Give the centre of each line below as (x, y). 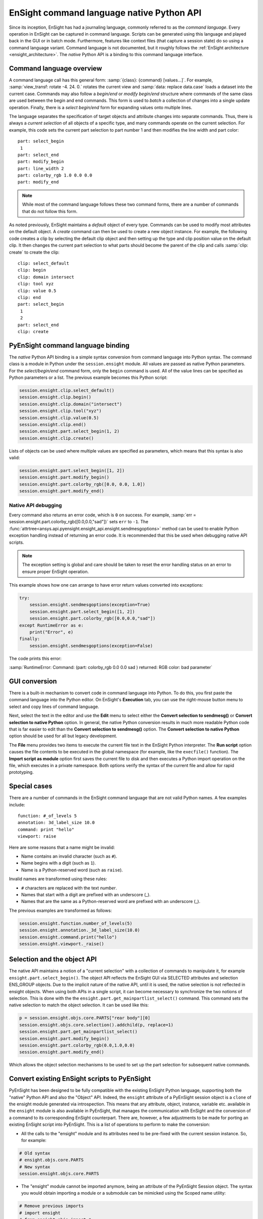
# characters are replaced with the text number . (69, 888)
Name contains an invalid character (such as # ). (69, 856)
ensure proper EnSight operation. (56, 571)
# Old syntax (35, 1153)
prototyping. (21, 772)
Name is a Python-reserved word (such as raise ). (72, 870)
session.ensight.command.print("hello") (68, 937)
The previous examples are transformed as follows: (60, 910)
